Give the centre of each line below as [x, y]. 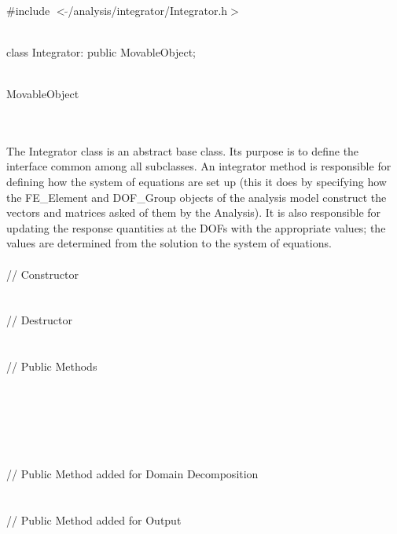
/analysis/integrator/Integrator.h [148, 10]
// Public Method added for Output [94, 520]
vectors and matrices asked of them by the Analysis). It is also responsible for [194, 212]
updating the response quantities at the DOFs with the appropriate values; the [196, 227]
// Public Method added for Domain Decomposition [132, 474]
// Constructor [42, 274]
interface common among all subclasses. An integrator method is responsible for [199, 166]
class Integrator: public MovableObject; [101, 51]
